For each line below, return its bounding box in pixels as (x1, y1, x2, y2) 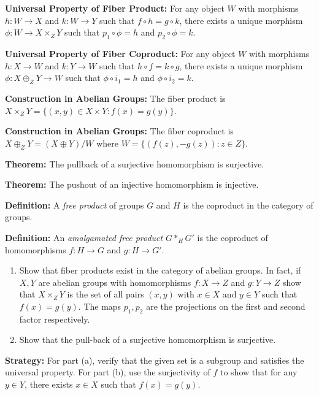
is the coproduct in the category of (183, 198, 313, 211)
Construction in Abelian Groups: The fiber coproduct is (5, 125, 234, 137)
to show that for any (220, 366, 298, 378)
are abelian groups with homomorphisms (38, 275, 191, 288)
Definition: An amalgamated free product (5, 231, 163, 244)
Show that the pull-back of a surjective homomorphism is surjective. (19, 333, 276, 346)
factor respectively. (19, 312, 90, 325)
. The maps (78, 299, 121, 312)
